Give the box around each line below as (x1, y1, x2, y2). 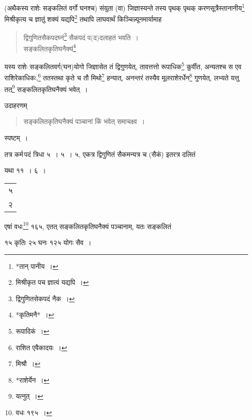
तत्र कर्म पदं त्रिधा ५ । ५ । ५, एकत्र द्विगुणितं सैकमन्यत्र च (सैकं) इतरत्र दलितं (4, 149, 196, 159)
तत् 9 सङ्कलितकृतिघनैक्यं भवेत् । (4, 82, 88, 94)
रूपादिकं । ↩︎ (15, 326, 49, 336)
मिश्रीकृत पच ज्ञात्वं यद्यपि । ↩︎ (15, 277, 89, 287)
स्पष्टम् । (4, 132, 28, 142)
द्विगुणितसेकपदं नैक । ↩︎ (15, 293, 75, 303)
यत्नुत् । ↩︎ (15, 391, 44, 401)
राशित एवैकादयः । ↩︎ (15, 342, 67, 352)
